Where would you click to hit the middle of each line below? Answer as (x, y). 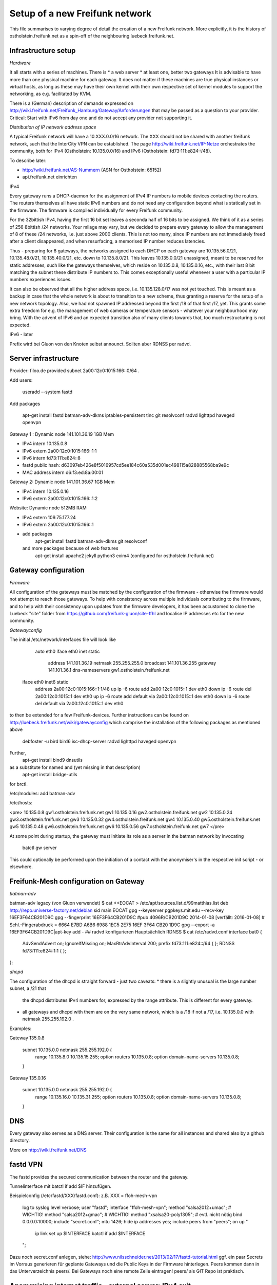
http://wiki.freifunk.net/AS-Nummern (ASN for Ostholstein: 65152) (92, 170)
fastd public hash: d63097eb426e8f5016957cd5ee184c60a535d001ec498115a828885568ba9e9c (126, 465)
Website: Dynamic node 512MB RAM (48, 508)
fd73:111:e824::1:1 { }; (44, 950)
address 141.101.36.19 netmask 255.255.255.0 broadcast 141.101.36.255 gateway (132, 663)
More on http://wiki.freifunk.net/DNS (48, 1150)
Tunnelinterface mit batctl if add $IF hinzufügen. (61, 1186)
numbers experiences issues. (41, 280)
